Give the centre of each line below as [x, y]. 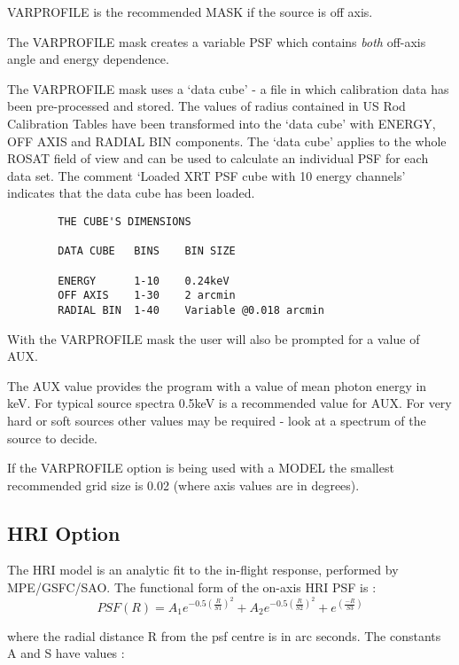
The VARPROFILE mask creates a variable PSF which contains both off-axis [217, 41]
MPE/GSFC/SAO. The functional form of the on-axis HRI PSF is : [192, 587]
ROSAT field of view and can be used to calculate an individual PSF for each [218, 158]
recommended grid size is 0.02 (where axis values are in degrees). [183, 485]
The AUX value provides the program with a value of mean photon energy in [217, 385]
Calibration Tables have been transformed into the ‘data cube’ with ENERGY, [222, 123]
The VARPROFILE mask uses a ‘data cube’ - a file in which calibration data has [228, 88]
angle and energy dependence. [88, 59]
